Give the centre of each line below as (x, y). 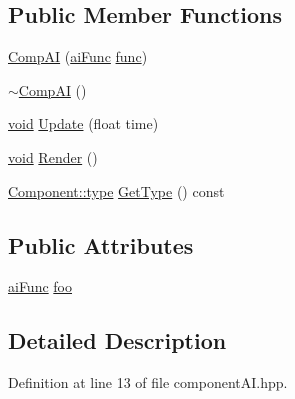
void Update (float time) (83, 123)
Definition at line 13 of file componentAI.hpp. (148, 382)
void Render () (53, 156)
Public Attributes (101, 244)
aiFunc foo (40, 286)
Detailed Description (117, 340)
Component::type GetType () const (116, 190)
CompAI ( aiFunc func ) (78, 56)
